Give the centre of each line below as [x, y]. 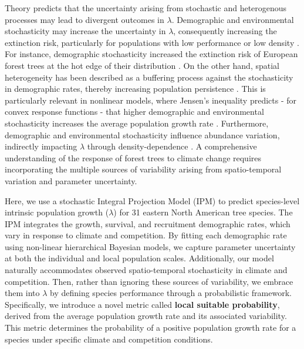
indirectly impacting [41, 146]
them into [22, 293]
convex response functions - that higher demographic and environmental [134, 112]
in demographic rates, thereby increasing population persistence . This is [135, 89]
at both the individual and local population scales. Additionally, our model [139, 258]
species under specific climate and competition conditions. [109, 339]
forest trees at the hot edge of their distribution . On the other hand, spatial [142, 65]
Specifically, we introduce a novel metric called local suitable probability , [142, 304]
